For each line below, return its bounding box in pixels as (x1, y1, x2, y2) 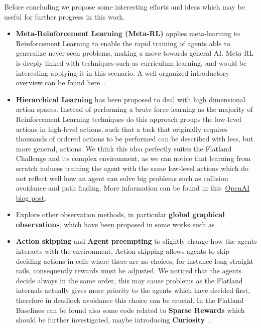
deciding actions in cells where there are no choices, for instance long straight (16, 255, 253, 266)
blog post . (16, 192, 47, 203)
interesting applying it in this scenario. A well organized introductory (16, 67, 229, 78)
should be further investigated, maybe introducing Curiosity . (16, 314, 211, 325)
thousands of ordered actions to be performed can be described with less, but (16, 133, 253, 144)
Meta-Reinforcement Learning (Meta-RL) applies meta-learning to (16, 28, 240, 39)
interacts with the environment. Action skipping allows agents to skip (16, 246, 229, 256)
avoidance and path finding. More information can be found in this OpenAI (16, 183, 250, 193)
